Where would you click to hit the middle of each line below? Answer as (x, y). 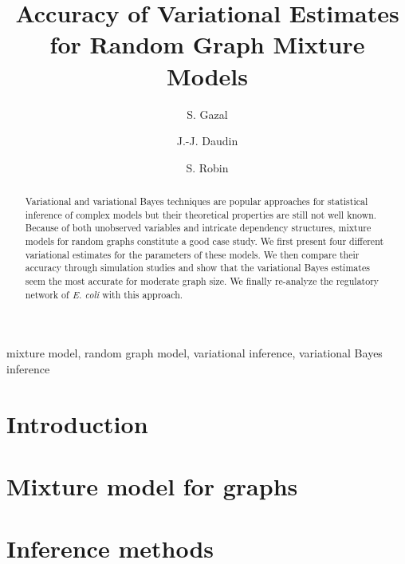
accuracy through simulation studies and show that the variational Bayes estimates (197, 268)
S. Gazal (207, 114)
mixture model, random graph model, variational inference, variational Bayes (195, 353)
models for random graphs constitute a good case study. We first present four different (204, 241)
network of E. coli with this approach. (104, 294)
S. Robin (207, 167)
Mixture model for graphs (152, 486)
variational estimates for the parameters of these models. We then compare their (192, 254)
